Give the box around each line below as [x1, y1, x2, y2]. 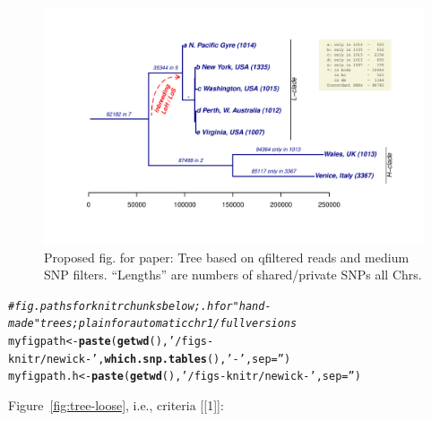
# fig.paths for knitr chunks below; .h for [8, 299, 233, 313]
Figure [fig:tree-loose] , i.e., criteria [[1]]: [8, 396, 224, 415]
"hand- [232, 299, 272, 313]
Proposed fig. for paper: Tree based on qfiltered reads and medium [44, 247, 409, 266]
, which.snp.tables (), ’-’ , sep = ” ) [98, 352, 291, 365]
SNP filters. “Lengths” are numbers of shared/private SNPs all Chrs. [44, 265, 422, 284]
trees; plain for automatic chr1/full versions [39, 317, 297, 331]
